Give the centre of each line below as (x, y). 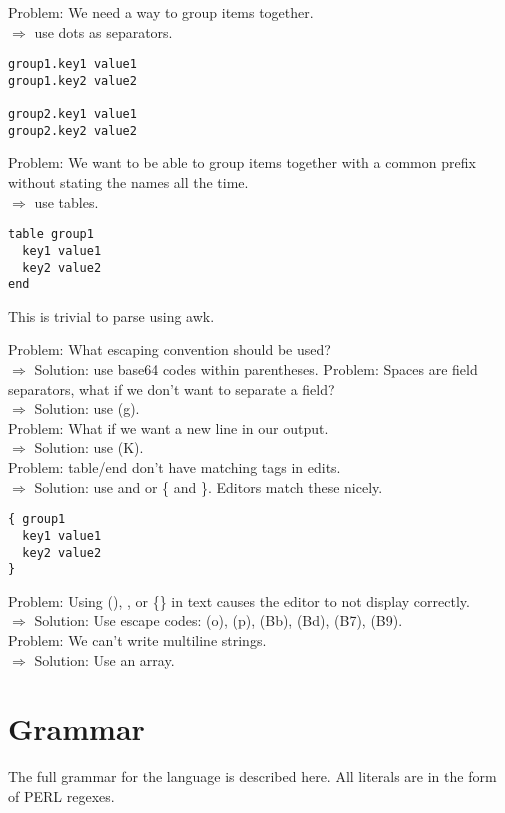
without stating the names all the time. (128, 182)
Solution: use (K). (89, 447)
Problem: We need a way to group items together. (161, 12)
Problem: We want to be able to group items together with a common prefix (242, 162)
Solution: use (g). (87, 408)
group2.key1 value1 (72, 114)
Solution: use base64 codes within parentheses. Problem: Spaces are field (256, 369)
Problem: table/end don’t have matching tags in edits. (174, 467)
